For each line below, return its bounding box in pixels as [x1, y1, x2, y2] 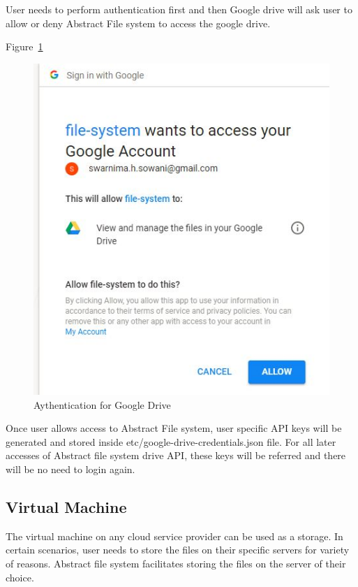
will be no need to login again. [6, 461, 135, 476]
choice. [6, 570, 34, 584]
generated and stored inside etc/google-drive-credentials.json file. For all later [6, 434, 336, 449]
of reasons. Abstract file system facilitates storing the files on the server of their [6, 556, 346, 570]
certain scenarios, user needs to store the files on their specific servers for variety [6, 542, 350, 557]
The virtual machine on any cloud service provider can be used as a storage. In [6, 528, 343, 543]
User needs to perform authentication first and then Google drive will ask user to [6, 2, 352, 16]
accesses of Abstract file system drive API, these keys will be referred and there [6, 448, 346, 463]
